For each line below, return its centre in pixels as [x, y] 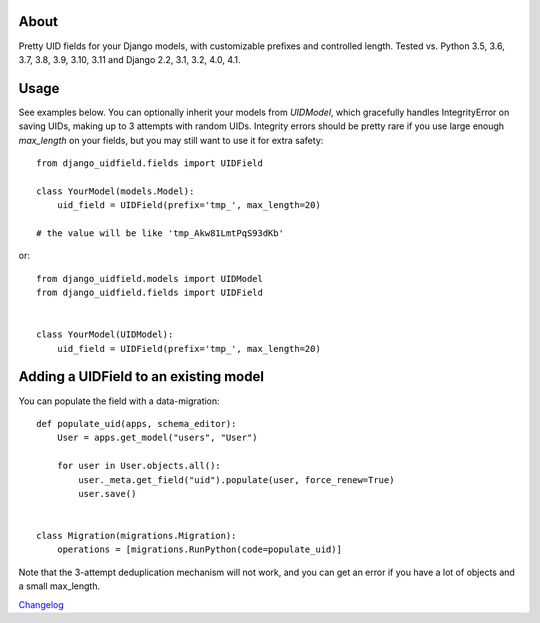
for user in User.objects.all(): [139, 466]
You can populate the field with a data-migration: [119, 401]
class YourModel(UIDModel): [105, 334]
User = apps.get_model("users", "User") [157, 438]
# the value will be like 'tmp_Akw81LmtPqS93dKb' [160, 233]
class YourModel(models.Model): [115, 191]
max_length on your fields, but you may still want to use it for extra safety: [171, 140]
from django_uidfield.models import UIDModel [150, 278]
